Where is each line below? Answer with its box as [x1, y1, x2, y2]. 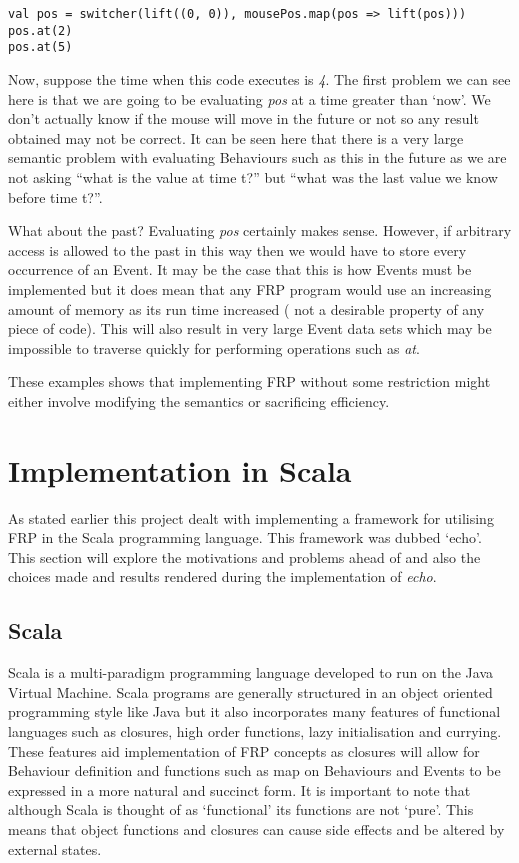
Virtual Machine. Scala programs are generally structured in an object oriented [8, 681, 493, 702]
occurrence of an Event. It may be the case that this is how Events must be [8, 259, 472, 280]
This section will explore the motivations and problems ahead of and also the [8, 546, 481, 567]
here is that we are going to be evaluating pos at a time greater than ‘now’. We [8, 88, 491, 109]
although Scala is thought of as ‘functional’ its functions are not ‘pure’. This [8, 799, 474, 820]
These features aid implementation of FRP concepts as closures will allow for [8, 740, 480, 761]
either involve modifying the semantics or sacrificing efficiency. [8, 390, 390, 411]
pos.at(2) [8, 23, 73, 38]
